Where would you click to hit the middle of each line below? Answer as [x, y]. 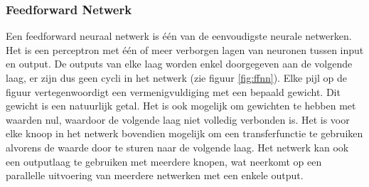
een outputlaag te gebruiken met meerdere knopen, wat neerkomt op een [164, 161]
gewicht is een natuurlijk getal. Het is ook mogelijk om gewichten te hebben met [181, 106]
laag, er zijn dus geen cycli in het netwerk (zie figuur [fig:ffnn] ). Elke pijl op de [176, 78]
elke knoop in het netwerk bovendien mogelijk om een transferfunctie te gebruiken [184, 133]
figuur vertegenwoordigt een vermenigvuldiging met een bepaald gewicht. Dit [173, 91]
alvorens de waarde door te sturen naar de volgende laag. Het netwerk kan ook [177, 147]
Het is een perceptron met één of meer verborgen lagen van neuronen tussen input [185, 49]
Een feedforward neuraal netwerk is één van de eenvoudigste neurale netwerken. [179, 36]
